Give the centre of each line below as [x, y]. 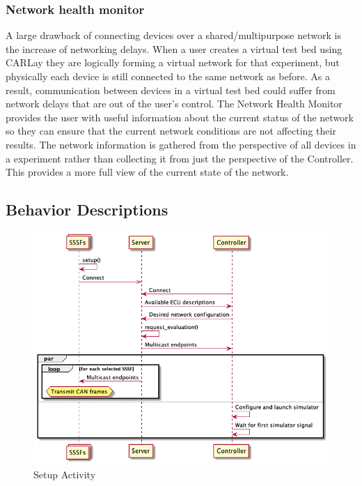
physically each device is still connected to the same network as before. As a [168, 76]
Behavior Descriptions [87, 210]
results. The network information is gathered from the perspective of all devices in [181, 144]
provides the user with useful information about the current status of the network [180, 117]
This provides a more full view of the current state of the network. [147, 172]
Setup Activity [65, 474]
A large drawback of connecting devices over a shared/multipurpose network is [173, 35]
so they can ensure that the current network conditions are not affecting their [171, 131]
